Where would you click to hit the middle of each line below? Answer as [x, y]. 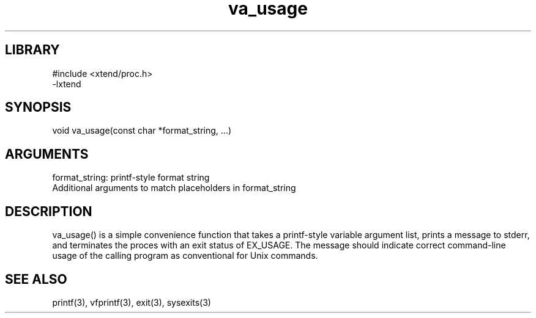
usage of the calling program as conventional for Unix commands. [185, 256]
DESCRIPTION [49, 211]
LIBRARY [32, 50]
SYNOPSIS [38, 107]
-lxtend [67, 84]
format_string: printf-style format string [131, 178]
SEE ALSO [36, 279]
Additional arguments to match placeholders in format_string [174, 188]
